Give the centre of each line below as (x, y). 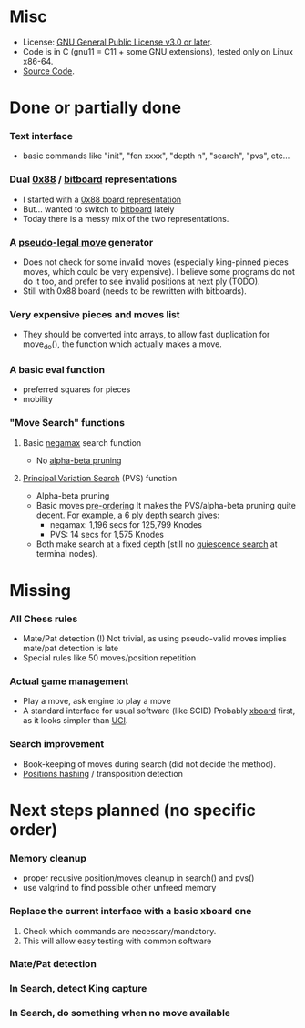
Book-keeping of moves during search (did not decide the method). (149, 764)
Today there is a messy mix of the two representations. (126, 218)
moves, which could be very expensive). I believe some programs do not (159, 272)
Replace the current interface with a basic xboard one (131, 912)
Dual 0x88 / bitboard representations (93, 179)
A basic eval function (57, 370)
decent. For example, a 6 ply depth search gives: (128, 515)
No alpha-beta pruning (79, 460)
